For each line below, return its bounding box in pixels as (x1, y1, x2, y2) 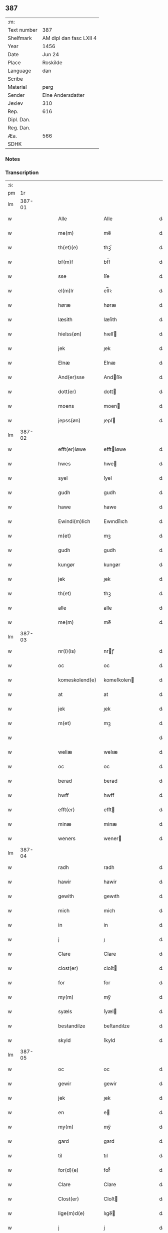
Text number (7, 26, 37, 33)
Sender (7, 91, 25, 98)
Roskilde (42, 59, 62, 66)
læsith (58, 316, 72, 323)
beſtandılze (103, 1022, 130, 1029)
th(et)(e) (58, 244, 78, 251)
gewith (58, 893, 74, 900)
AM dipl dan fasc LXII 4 (42, 35, 97, 42)
